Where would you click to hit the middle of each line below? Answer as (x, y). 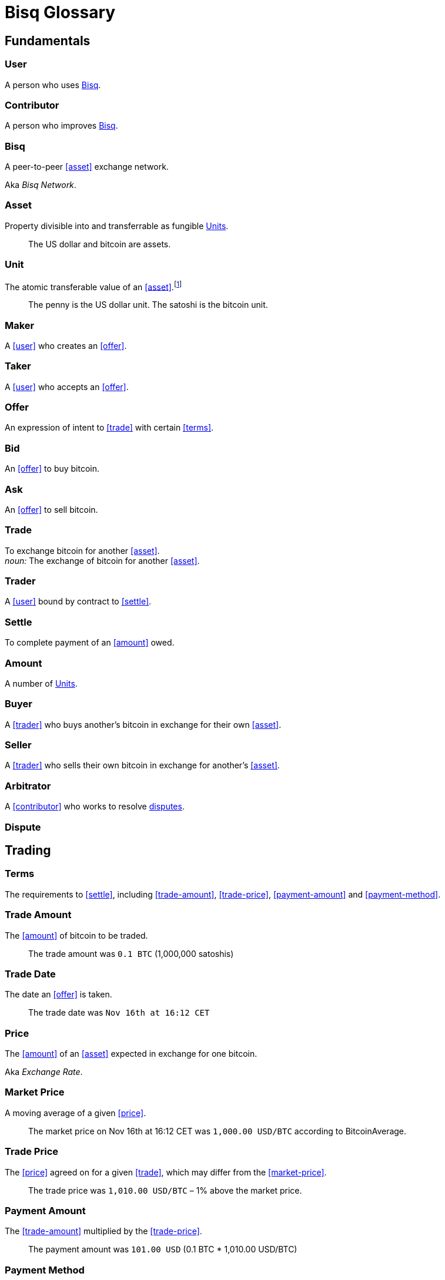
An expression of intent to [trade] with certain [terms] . (109, 428)
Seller (18, 745)
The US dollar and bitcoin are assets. (100, 244)
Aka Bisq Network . (41, 185)
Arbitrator (28, 786)
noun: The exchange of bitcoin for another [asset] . (102, 560)
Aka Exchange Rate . (44, 1072)
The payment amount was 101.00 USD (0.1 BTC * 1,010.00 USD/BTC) (163, 1249)
